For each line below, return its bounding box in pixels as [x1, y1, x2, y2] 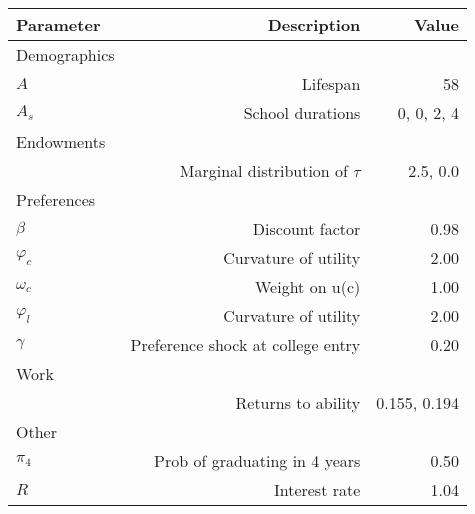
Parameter [16, 13, 101, 36]
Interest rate [273, 478, 361, 501]
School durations [243, 101, 361, 124]
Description [267, 13, 361, 36]
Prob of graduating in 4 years [154, 449, 361, 472]
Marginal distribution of [179, 159, 348, 182]
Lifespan [301, 72, 361, 95]
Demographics [16, 43, 115, 66]
